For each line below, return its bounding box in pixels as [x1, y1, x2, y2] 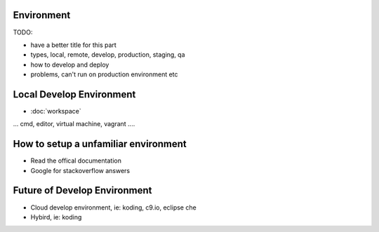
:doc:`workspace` [30, 107, 81, 115]
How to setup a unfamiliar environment [13, 138, 187, 150]
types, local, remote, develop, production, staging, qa [30, 50, 185, 59]
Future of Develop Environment [13, 184, 152, 196]
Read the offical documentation [30, 156, 122, 165]
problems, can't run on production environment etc [30, 70, 178, 79]
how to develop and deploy [30, 60, 109, 69]
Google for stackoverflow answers [30, 166, 130, 175]
